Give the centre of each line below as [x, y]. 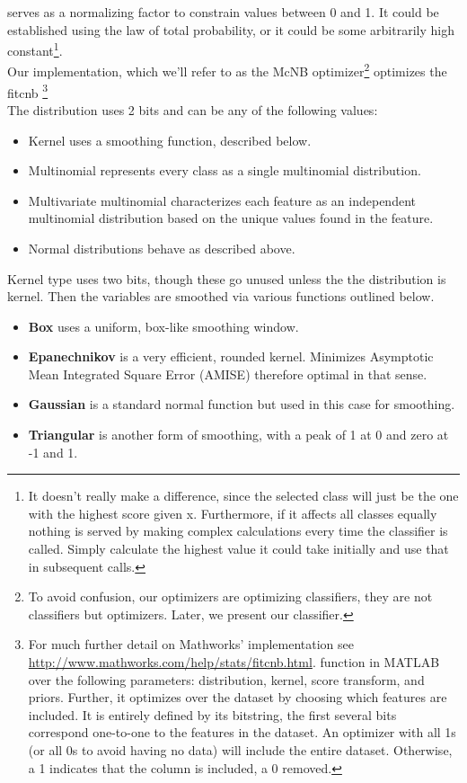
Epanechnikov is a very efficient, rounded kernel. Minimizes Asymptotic [231, 356]
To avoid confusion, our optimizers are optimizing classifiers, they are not [230, 596]
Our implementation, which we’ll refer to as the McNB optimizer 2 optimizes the [227, 70]
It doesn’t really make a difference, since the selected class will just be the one [243, 496]
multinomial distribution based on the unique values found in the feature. [231, 218]
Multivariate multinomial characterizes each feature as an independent [222, 200]
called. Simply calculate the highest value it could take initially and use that [238, 549]
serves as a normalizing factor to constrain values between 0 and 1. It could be [223, 12]
